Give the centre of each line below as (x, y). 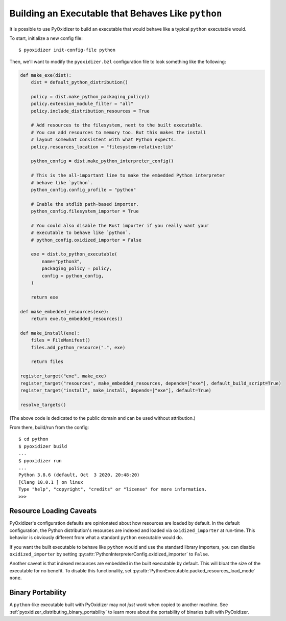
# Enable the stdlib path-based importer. (85, 204)
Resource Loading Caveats (53, 511)
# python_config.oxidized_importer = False (86, 240)
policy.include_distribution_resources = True (90, 111)
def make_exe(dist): (46, 75)
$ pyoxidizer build (43, 446)
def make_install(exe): (50, 333)
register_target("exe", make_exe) (63, 376)
